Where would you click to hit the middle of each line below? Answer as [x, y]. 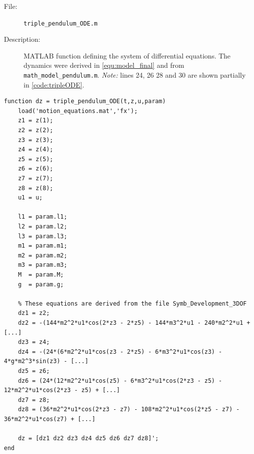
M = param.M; [41, 274]
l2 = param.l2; [42, 227]
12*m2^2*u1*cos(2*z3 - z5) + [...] [62, 390]
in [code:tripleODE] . [54, 84]
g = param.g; [41, 284]
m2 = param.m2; [42, 255]
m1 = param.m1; [42, 246]
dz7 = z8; [34, 400]
